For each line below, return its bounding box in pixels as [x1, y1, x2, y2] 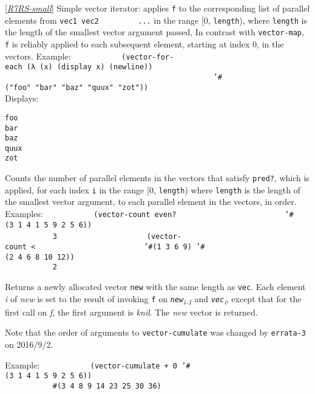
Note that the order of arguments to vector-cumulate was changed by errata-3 [5, 326, 306, 339]
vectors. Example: [5, 49, 71, 62]
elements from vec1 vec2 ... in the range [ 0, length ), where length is [5, 13, 307, 26]
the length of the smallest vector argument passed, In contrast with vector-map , [5, 26, 304, 38]
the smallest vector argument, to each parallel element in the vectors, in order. [5, 195, 297, 208]
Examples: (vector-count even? [5, 207, 177, 220]
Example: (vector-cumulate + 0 [5, 358, 177, 371]
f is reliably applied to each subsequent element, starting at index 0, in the [5, 37, 284, 50]
